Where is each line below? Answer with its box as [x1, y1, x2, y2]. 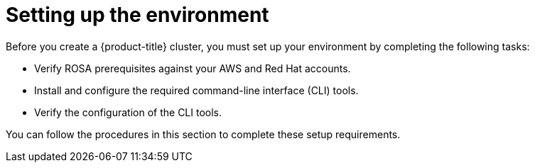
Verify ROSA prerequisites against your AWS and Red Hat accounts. [34, 62, 351, 74]
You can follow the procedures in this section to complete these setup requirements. [6, 128, 401, 140]
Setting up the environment [6, 3, 269, 27]
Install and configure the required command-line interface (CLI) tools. [34, 84, 359, 96]
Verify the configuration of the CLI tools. [34, 106, 222, 118]
